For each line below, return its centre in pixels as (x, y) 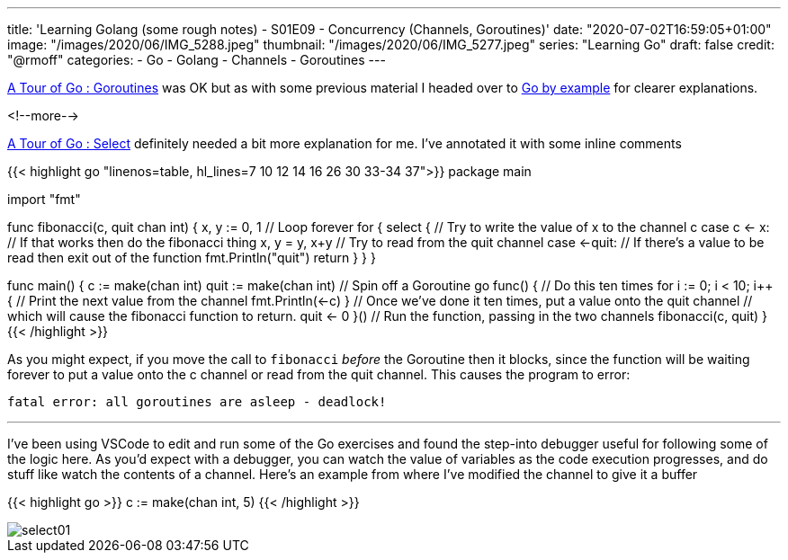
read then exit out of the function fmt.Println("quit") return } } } (192, 258)
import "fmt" (44, 199)
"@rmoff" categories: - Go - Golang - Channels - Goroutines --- (197, 60)
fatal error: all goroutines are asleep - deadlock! (197, 402)
